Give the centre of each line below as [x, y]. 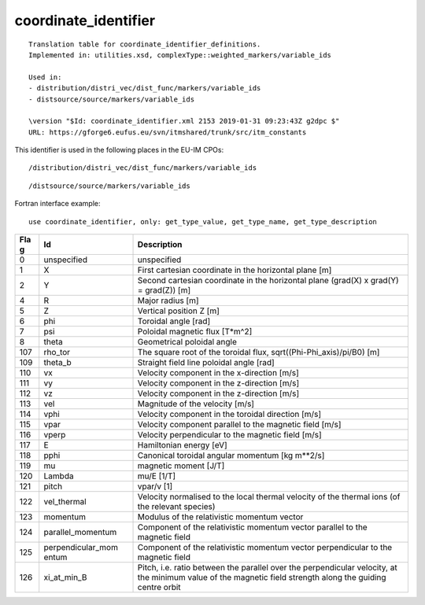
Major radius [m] [168, 301]
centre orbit [159, 588]
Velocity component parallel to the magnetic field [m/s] [239, 425]
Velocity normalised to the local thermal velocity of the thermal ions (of [269, 497]
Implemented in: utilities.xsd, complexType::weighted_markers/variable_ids [180, 55]
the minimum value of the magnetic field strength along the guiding [262, 577]
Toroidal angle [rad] [174, 321]
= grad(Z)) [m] [164, 290]
